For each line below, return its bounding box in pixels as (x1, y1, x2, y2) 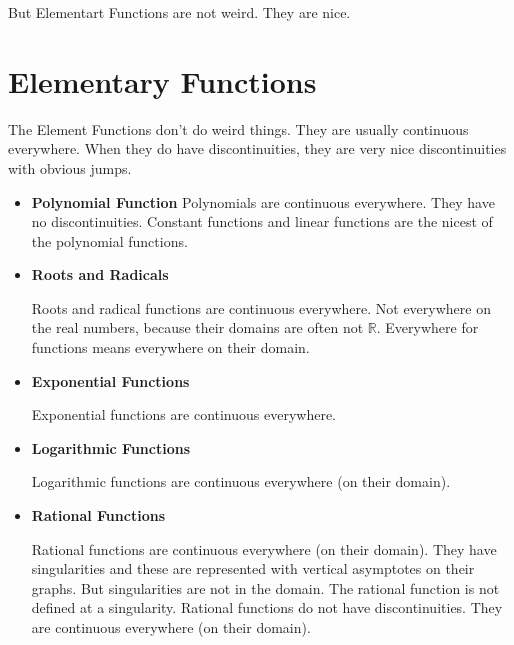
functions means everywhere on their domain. (31, 337, 310, 358)
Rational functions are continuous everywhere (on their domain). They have (31, 538, 497, 559)
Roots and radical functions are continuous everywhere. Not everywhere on (31, 297, 491, 318)
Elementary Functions (8, 60, 317, 101)
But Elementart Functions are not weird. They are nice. (8, 2, 351, 22)
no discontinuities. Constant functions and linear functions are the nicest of (31, 211, 493, 232)
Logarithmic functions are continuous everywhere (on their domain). (31, 471, 451, 492)
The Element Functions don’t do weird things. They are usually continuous (8, 118, 469, 139)
